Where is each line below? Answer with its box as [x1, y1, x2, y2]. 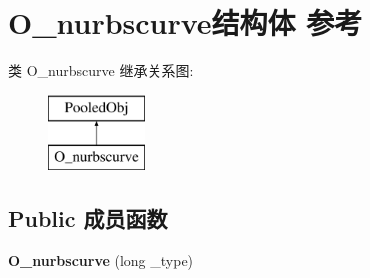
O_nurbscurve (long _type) [8, 250, 194, 271]
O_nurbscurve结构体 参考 [8, 2, 363, 43]
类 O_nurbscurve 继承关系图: [8, 60, 194, 81]
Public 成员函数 [8, 203, 168, 234]
